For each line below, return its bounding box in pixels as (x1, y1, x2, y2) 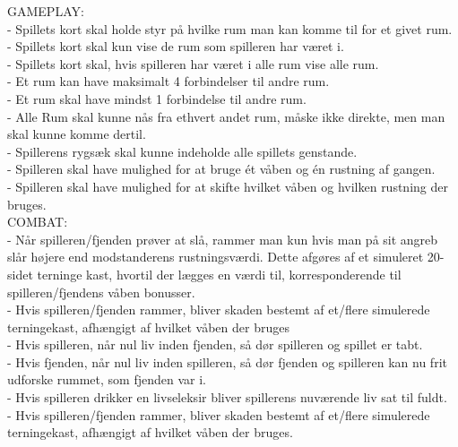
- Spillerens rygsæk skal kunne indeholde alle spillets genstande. (7, 142, 358, 160)
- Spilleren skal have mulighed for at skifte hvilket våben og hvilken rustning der (7, 176, 448, 195)
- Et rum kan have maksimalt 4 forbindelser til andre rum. (7, 72, 330, 90)
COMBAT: (7, 212, 68, 231)
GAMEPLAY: (7, 2, 84, 20)
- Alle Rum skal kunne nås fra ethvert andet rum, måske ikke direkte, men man (7, 107, 445, 125)
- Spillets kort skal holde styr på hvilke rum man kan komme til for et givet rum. (7, 19, 453, 38)
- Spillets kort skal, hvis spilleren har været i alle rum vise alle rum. (7, 54, 379, 73)
